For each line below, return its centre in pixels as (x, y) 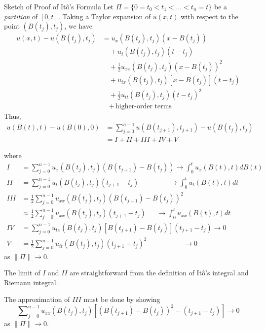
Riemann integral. (31, 282)
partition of (21, 16)
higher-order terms (144, 107)
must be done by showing (122, 299)
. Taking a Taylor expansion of (104, 16)
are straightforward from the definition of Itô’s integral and (159, 273)
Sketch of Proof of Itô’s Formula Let (59, 6)
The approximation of (37, 299)
